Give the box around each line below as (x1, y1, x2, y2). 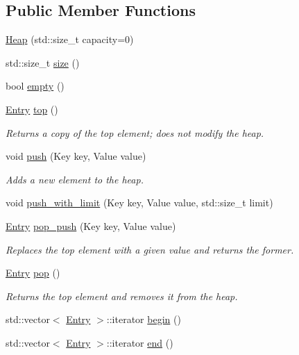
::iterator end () (106, 335, 173, 349)
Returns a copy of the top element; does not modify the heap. (6, 125, 264, 140)
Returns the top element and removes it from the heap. (6, 288, 238, 303)
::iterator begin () (106, 312, 181, 327)
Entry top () (6, 101, 58, 116)
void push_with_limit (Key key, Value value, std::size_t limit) (6, 195, 273, 210)
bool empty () (6, 79, 65, 93)
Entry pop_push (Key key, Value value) (6, 218, 176, 233)
